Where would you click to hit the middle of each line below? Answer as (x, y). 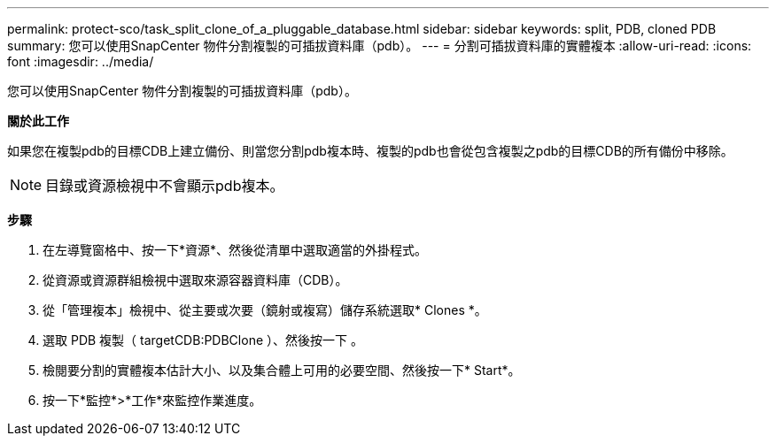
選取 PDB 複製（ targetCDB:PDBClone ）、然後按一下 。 (203, 340)
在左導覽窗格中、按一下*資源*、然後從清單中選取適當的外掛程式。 (235, 250)
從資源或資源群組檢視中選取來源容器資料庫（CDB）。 (195, 280)
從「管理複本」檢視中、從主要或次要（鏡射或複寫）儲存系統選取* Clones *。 (265, 310)
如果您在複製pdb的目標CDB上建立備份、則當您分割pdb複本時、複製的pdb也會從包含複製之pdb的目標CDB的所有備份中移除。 (370, 151)
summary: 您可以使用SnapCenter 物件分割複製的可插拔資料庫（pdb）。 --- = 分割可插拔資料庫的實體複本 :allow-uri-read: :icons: (380, 46)
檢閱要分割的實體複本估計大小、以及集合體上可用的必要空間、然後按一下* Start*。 (282, 370)
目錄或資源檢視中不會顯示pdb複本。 (165, 186)
